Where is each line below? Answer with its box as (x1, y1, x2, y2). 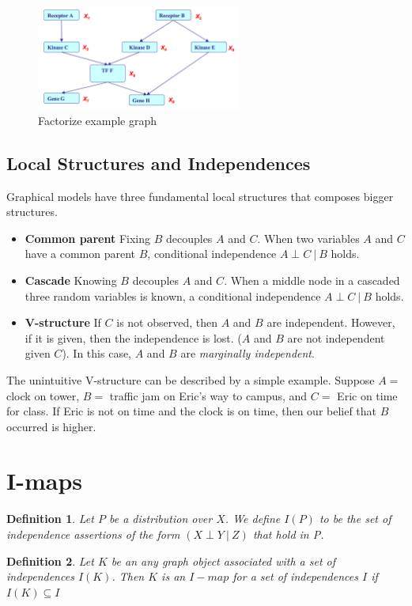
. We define (225, 510, 281, 527)
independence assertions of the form (6, 526, 180, 542)
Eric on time (337, 387, 398, 403)
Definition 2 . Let (6, 552, 94, 569)
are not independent (287, 329, 385, 346)
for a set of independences (232, 568, 358, 585)
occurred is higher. (6, 418, 96, 434)
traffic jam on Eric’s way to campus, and (109, 387, 308, 403)
